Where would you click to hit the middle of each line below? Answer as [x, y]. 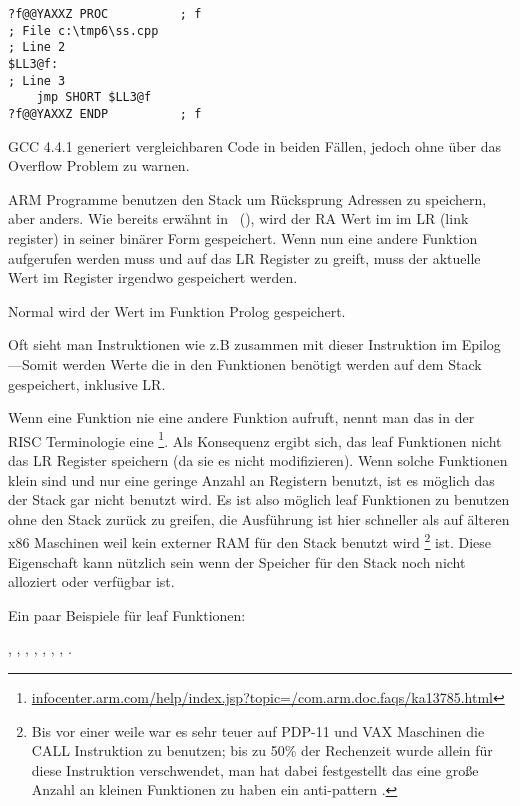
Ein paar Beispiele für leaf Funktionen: [127, 614]
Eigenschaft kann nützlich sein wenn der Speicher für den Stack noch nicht [237, 561]
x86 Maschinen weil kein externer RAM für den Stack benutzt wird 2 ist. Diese [249, 540]
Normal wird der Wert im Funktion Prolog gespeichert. [177, 310]
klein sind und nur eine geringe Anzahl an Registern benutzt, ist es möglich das [251, 479]
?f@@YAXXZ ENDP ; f [105, 113]
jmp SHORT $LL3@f [94, 97]
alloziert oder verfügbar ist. [91, 581]
